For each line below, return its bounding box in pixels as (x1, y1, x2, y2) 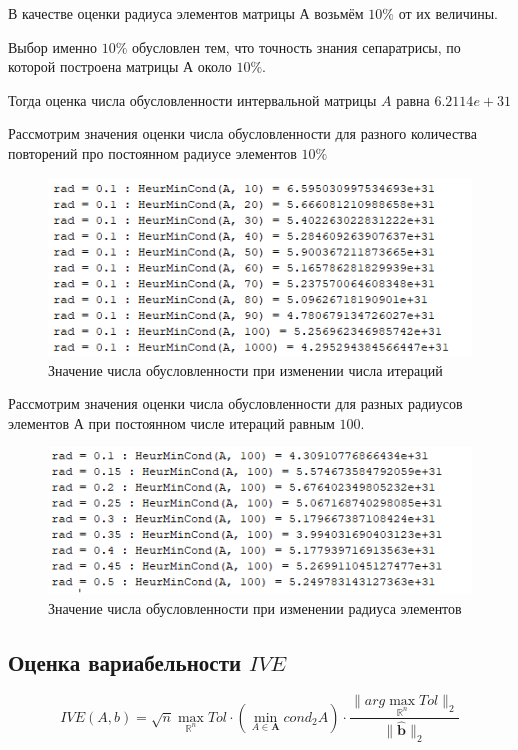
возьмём (314, 3, 364, 23)
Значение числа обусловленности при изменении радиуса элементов (48, 597, 462, 618)
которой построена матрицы (8, 56, 179, 77)
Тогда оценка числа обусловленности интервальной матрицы (8, 89, 377, 110)
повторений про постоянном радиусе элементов (8, 142, 297, 163)
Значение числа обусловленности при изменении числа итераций (48, 359, 443, 380)
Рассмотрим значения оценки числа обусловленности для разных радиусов (8, 393, 463, 414)
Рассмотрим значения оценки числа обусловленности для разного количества (8, 123, 477, 144)
